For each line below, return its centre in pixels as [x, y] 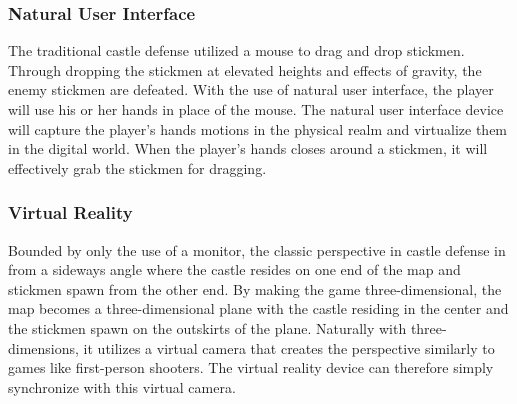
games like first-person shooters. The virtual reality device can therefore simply [251, 367]
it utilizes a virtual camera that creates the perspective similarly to [289, 347]
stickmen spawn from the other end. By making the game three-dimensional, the [255, 288]
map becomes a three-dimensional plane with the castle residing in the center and [258, 308]
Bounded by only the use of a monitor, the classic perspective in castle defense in [257, 249]
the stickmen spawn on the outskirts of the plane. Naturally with [207, 327]
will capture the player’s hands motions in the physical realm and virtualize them [258, 128]
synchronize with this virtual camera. [122, 386]
